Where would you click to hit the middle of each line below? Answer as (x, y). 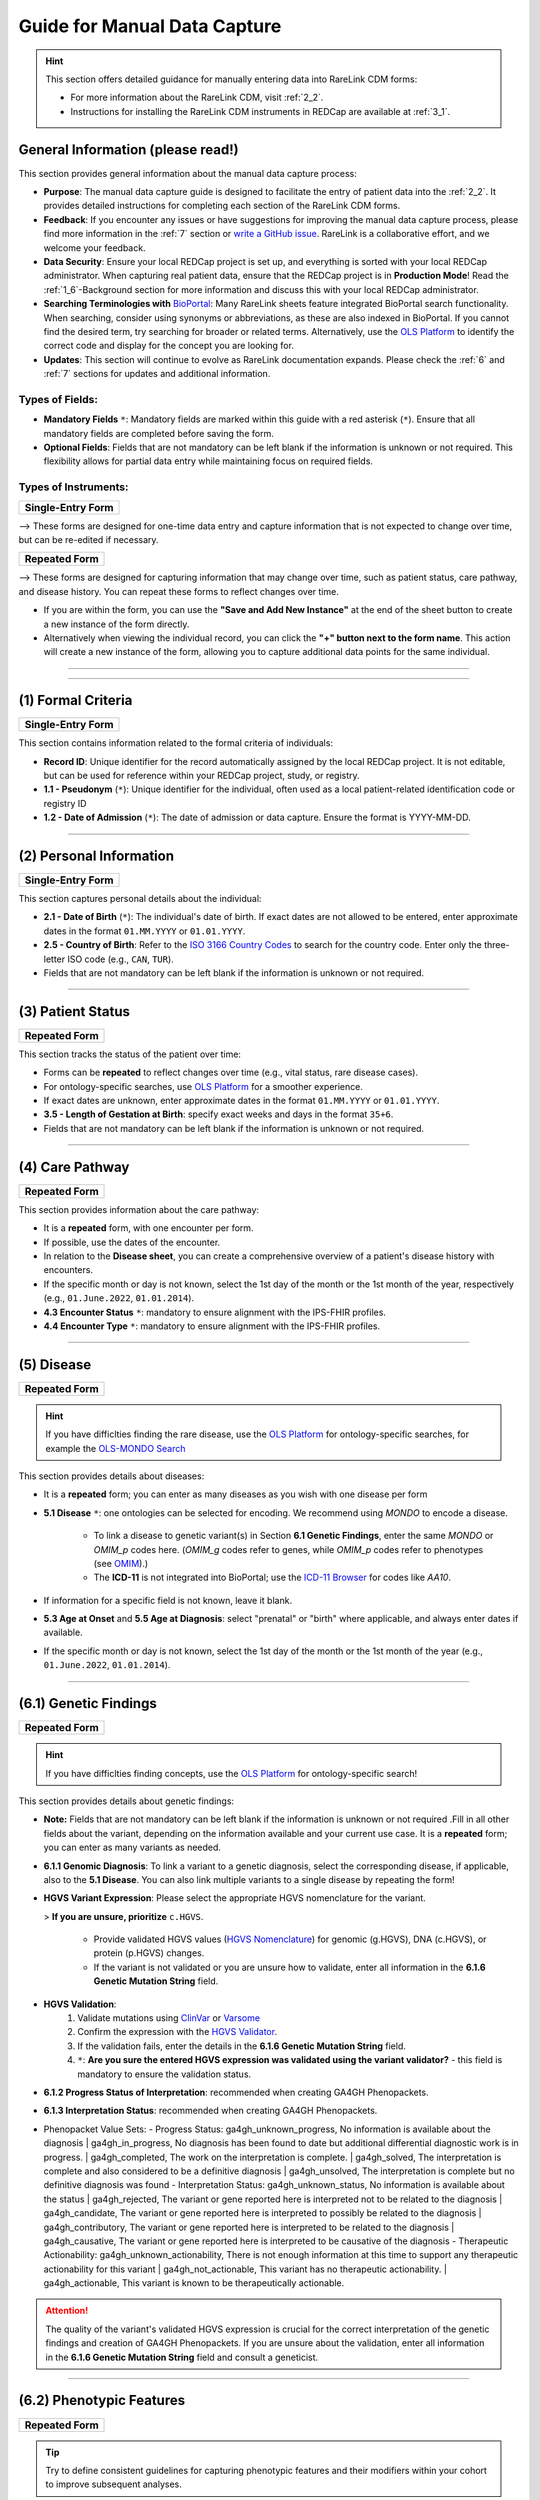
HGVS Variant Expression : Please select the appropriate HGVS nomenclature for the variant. (235, 1898)
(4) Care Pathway (74, 1166)
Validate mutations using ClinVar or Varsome (168, 2018)
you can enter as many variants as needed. (132, 1847)
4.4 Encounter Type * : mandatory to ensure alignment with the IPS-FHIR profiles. (212, 1326)
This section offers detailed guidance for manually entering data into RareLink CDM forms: (231, 79)
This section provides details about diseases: (111, 1476)
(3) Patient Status (74, 1011)
